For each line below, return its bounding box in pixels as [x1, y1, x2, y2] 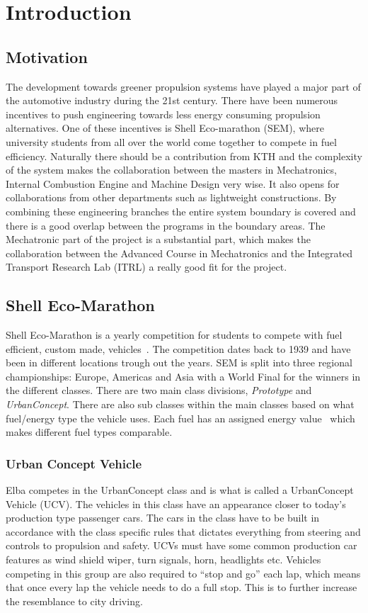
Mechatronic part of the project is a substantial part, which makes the [6, 232, 311, 247]
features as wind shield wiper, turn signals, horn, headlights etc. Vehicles [6, 552, 321, 567]
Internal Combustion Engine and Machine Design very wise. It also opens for [6, 176, 340, 191]
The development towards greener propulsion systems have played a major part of [6, 79, 361, 94]
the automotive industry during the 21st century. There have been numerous [6, 93, 338, 108]
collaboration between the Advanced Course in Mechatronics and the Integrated [6, 245, 352, 260]
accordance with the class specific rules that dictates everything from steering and [6, 524, 361, 539]
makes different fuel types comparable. [6, 424, 173, 439]
